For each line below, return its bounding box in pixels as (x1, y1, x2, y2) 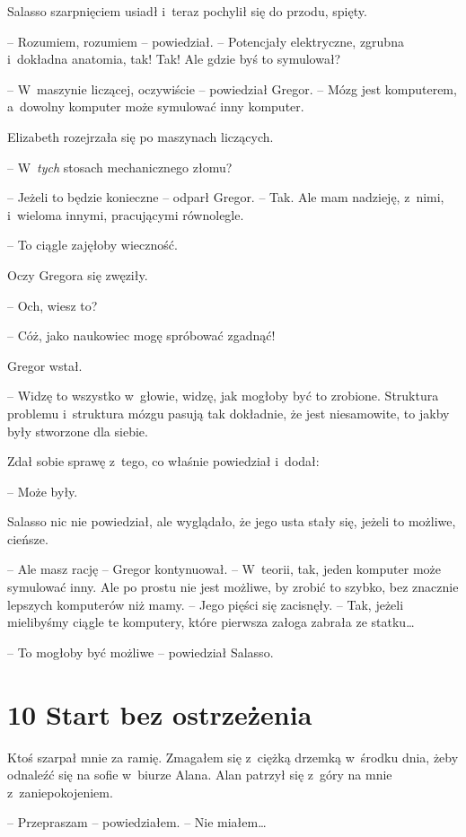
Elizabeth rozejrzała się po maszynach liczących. (7, 127, 274, 145)
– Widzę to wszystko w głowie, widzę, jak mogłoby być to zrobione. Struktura (7, 386, 439, 405)
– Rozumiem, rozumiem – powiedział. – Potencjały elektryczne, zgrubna (7, 31, 404, 50)
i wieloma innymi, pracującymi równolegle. (7, 205, 244, 224)
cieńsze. (7, 529, 48, 548)
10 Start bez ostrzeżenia (7, 695, 312, 732)
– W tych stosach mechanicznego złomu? (7, 157, 233, 176)
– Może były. (7, 481, 78, 500)
